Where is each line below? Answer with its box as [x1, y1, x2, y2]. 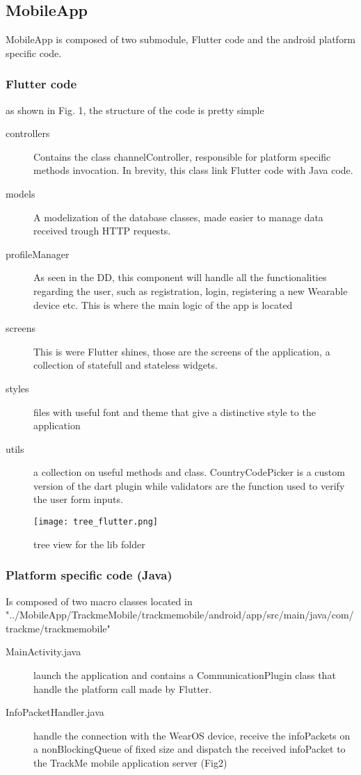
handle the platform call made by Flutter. [33, 681, 212, 696]
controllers [6, 126, 50, 141]
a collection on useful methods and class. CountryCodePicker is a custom [33, 465, 345, 479]
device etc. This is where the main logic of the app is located [33, 297, 293, 312]
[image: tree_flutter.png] [33, 517, 158, 527]
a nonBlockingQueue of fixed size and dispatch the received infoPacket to [33, 742, 346, 756]
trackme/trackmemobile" [6, 621, 111, 635]
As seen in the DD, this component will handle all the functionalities [33, 270, 327, 285]
